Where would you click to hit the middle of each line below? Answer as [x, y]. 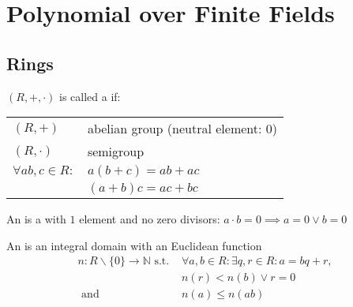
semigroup [116, 152]
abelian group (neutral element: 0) [182, 129]
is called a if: [90, 96]
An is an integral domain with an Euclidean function [134, 245]
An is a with [36, 219]
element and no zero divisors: [150, 219]
